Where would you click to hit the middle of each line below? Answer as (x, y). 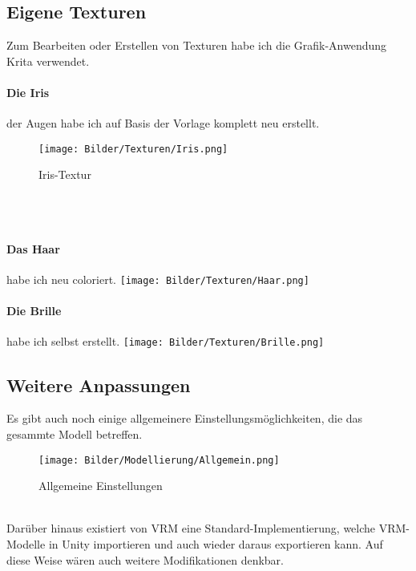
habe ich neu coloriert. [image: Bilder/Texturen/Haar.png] (158, 279)
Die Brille (34, 311)
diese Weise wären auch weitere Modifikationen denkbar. (145, 559)
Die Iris (28, 92)
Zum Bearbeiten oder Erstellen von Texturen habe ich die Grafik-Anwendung (197, 45)
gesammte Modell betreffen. (75, 433)
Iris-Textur (65, 174)
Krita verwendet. (48, 61)
